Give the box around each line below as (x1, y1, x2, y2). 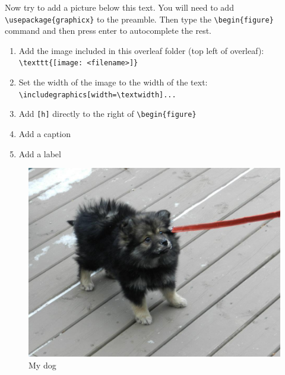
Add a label (18, 147, 61, 160)
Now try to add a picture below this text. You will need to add (5, 1, 234, 13)
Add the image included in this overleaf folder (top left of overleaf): (18, 44, 264, 56)
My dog (28, 358, 56, 371)
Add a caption (18, 128, 71, 139)
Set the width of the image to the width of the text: (18, 76, 208, 88)
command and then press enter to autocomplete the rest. (5, 24, 211, 37)
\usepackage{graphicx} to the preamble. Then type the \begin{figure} (5, 12, 274, 25)
